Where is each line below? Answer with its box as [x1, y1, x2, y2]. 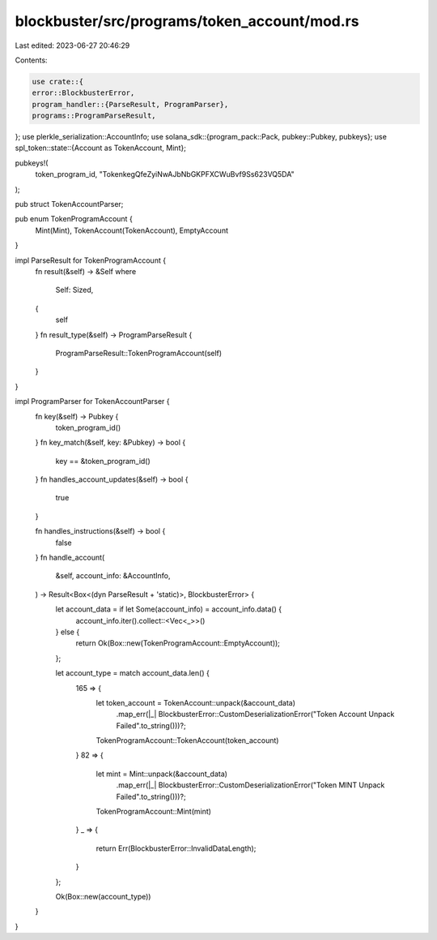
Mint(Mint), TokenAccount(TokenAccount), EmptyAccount [35, 225, 228, 235]
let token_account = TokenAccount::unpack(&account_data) [95, 697, 295, 707]
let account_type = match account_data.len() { [55, 668, 210, 678]
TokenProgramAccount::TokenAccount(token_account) [95, 736, 279, 745]
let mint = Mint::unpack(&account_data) [95, 769, 228, 779]
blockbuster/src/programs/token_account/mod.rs [15, 12, 359, 30]
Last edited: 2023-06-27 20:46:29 [15, 41, 130, 50]
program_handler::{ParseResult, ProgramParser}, [32, 100, 229, 109]
